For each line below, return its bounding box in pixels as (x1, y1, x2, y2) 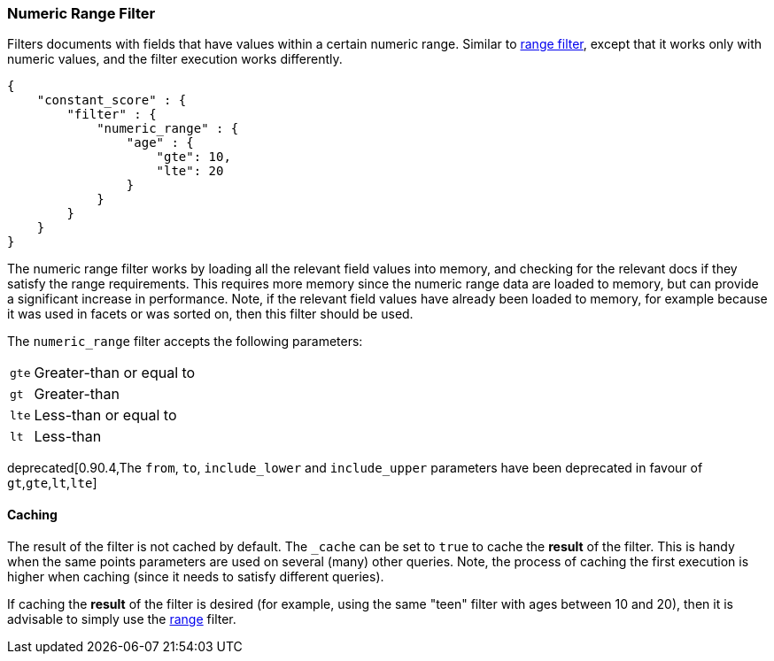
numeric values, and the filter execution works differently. (7, 51, 343, 67)
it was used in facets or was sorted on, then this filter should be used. (7, 306, 414, 322)
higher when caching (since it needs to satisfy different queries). (7, 568, 384, 584)
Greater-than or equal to (34, 364, 196, 382)
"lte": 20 (156, 164, 224, 179)
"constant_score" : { (36, 93, 187, 108)
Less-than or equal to (34, 406, 177, 425)
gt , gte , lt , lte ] (7, 475, 97, 491)
